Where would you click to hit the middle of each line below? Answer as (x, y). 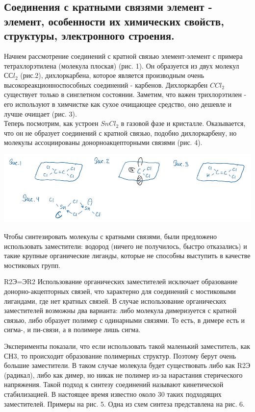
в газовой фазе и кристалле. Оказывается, (183, 123)
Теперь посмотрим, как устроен (51, 123)
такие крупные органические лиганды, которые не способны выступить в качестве (127, 255)
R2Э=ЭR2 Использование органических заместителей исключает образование (121, 281)
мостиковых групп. (32, 265)
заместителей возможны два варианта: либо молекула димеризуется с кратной (120, 310)
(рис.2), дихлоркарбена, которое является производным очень (112, 75)
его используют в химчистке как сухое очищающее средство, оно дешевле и (118, 104)
